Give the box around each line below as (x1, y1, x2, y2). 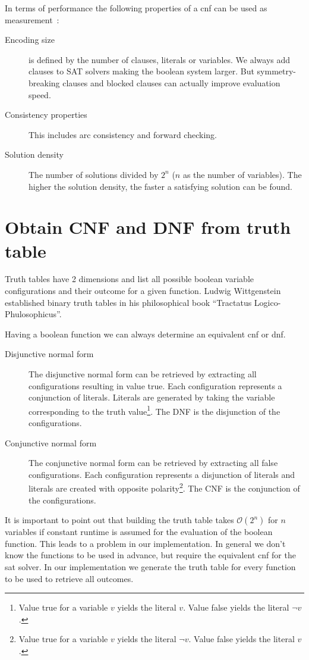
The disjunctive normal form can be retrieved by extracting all (29, 368, 257, 380)
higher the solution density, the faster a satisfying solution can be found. (29, 180, 292, 192)
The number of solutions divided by (29, 168, 159, 180)
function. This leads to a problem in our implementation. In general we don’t (5, 537, 286, 549)
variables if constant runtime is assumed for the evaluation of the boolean (5, 526, 273, 538)
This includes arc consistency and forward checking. (29, 128, 217, 140)
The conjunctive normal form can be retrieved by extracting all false (29, 456, 278, 469)
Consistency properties (5, 108, 87, 121)
